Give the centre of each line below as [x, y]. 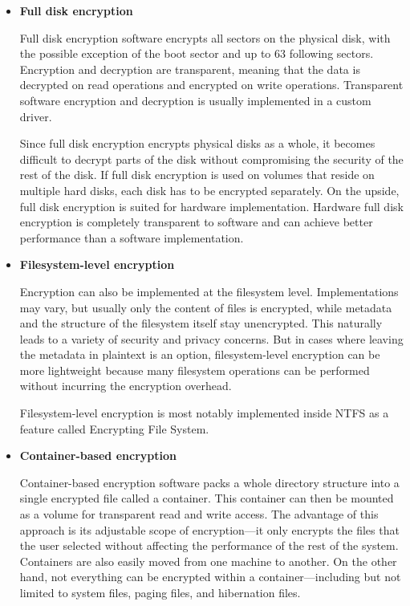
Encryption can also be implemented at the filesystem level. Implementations [209, 291]
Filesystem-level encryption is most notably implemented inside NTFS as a [204, 413]
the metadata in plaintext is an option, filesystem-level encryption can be [200, 354]
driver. [36, 116]
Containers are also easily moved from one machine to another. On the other [208, 561]
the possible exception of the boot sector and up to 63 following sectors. [197, 53]
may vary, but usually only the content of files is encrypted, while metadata [206, 307]
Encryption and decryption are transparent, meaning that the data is [190, 69]
